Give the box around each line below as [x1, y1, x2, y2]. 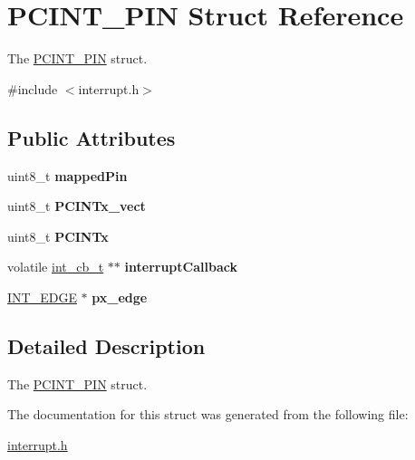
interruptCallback [124, 257, 237, 276]
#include [7, 79, 58, 98]
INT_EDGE [7, 287, 77, 306]
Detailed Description [7, 331, 206, 359]
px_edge [92, 287, 148, 306]
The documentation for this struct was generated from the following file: [7, 405, 409, 424]
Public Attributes [7, 123, 176, 151]
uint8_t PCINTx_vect [7, 196, 146, 216]
